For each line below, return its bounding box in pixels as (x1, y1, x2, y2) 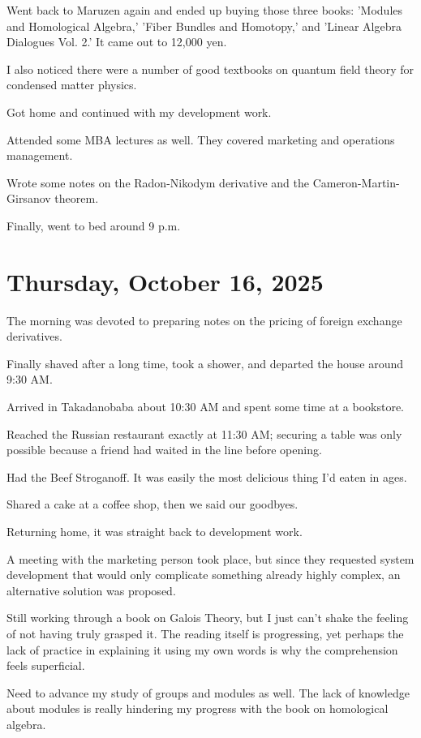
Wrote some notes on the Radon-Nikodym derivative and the (6, 174, 309, 191)
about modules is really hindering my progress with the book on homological (6, 700, 389, 717)
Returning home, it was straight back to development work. (6, 523, 303, 539)
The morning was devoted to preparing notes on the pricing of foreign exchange (6, 311, 402, 328)
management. (6, 147, 73, 164)
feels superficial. (6, 657, 85, 674)
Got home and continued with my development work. (6, 103, 272, 120)
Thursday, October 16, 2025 (6, 264, 324, 298)
